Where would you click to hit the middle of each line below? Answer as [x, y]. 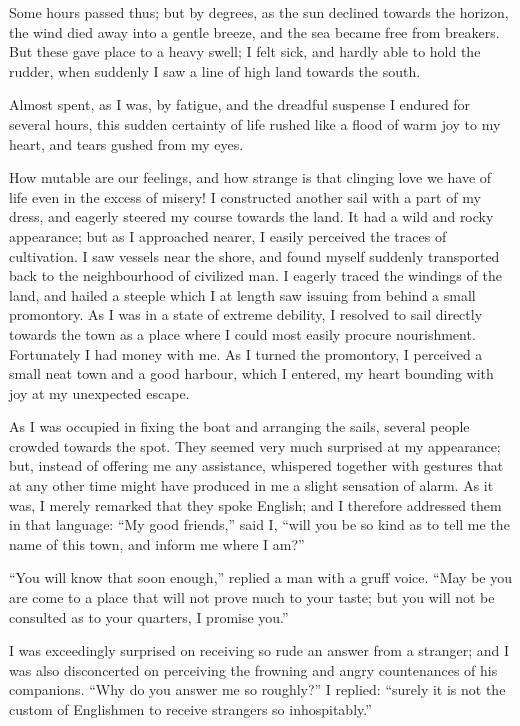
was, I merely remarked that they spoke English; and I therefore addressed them [255, 504]
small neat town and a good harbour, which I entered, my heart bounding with [251, 373]
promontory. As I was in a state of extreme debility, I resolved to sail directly [246, 314]
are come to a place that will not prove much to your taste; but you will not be [252, 597]
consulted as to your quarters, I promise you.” [149, 616]
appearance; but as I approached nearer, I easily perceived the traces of [228, 235]
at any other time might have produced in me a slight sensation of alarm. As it [251, 485]
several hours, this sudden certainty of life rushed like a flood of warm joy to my [255, 123]
